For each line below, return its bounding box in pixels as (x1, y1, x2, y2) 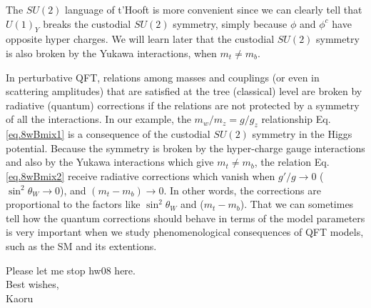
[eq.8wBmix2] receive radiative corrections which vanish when (6, 168, 275, 183)
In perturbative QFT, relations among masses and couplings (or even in (6, 69, 320, 84)
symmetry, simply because (173, 16, 288, 31)
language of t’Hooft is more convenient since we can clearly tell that (65, 2, 362, 16)
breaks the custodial (43, 16, 131, 31)
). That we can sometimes (240, 197, 354, 212)
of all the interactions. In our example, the (6, 111, 191, 126)
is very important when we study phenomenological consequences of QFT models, (6, 224, 364, 239)
